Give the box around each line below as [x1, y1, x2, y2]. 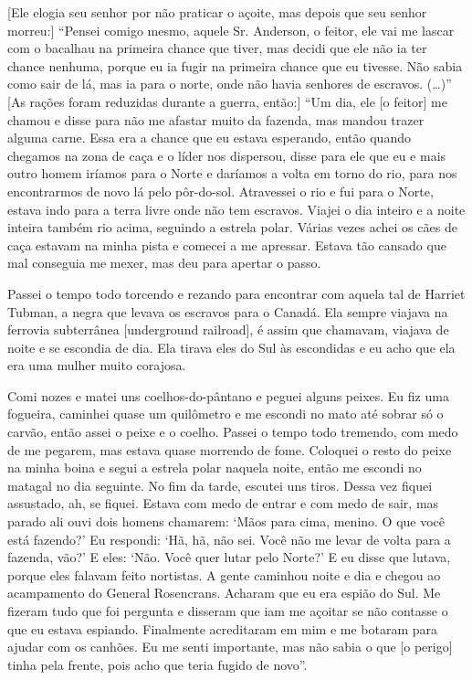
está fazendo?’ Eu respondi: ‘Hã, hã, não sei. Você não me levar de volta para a [7, 529, 451, 548]
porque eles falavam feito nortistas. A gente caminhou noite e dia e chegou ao [7, 565, 441, 584]
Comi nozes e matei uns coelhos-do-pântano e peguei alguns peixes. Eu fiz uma [7, 386, 449, 405]
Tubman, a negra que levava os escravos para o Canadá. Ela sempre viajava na [7, 302, 448, 321]
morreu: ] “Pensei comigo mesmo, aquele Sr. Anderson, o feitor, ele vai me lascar [7, 20, 455, 39]
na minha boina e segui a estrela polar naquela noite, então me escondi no [7, 458, 422, 477]
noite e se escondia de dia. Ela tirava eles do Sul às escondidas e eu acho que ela [7, 337, 456, 356]
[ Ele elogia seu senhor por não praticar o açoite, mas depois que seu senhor [7, 3, 427, 21]
